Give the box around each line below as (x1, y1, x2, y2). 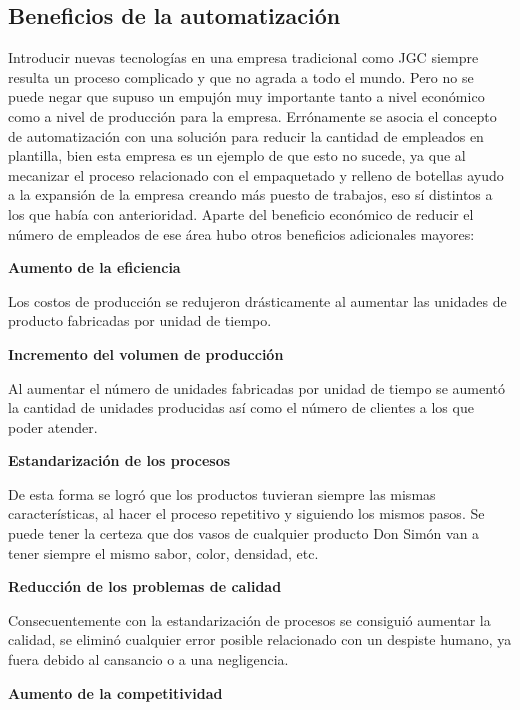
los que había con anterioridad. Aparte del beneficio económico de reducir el (8, 203, 474, 224)
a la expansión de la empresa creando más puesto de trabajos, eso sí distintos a (8, 184, 493, 205)
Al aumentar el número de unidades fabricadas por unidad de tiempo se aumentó (8, 377, 506, 398)
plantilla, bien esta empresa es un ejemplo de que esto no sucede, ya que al (8, 145, 466, 166)
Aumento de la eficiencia (8, 257, 181, 278)
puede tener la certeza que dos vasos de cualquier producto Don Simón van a (8, 523, 480, 544)
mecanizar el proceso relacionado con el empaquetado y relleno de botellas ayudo (8, 164, 504, 185)
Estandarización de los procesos (8, 450, 231, 471)
